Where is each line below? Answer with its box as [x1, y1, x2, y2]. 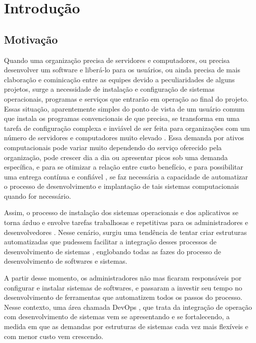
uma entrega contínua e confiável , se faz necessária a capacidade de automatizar [4, 171, 248, 181]
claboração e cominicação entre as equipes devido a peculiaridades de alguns [4, 74, 235, 84]
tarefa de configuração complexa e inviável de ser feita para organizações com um [4, 122, 250, 133]
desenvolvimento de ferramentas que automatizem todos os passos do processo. [4, 292, 243, 302]
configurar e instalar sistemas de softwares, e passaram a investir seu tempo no [4, 282, 242, 292]
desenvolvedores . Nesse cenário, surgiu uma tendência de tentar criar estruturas [4, 227, 247, 237]
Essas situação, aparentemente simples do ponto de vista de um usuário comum [4, 103, 245, 114]
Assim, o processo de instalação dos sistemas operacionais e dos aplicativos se [4, 207, 239, 218]
